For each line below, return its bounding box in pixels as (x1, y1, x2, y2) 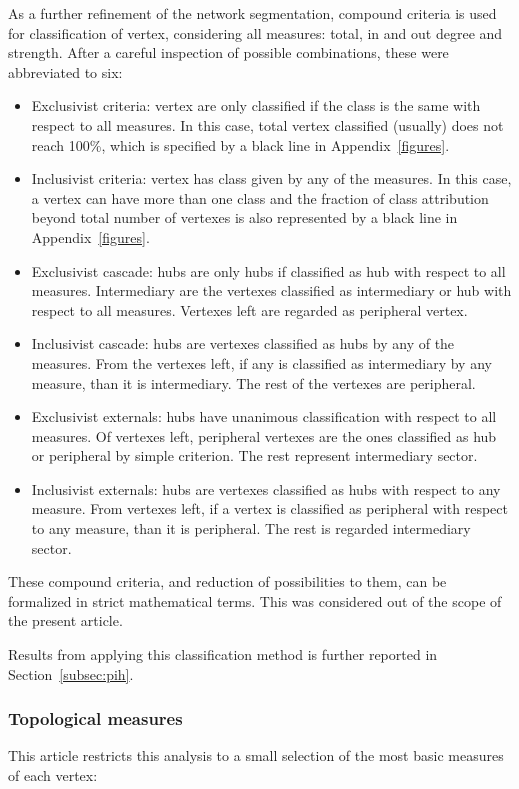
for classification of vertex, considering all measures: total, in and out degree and (8, 22, 503, 43)
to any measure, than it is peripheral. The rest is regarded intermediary (31, 518, 471, 539)
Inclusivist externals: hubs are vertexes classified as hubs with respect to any (31, 478, 501, 499)
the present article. (8, 610, 123, 631)
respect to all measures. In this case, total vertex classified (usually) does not (31, 114, 504, 135)
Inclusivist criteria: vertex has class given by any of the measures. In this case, (31, 168, 512, 189)
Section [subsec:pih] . (8, 663, 134, 684)
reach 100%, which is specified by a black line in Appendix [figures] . (31, 134, 450, 155)
